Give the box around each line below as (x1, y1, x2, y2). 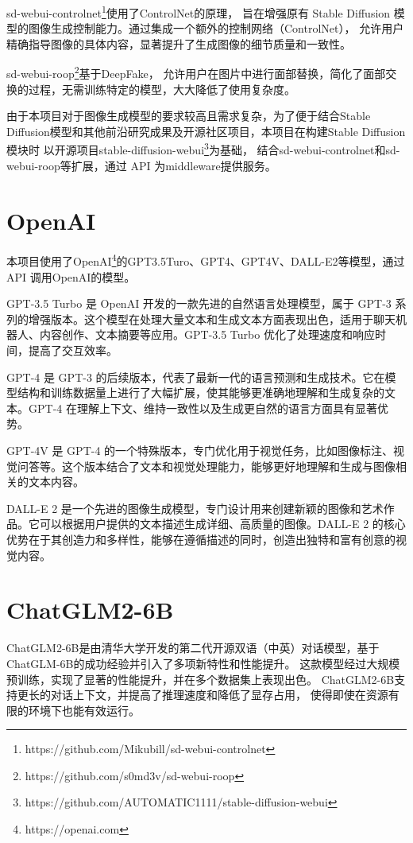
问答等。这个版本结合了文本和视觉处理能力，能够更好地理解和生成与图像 (17, 457, 396, 474)
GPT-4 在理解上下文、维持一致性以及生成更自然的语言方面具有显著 (28, 399, 377, 416)
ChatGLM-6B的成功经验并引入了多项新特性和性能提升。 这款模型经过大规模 (6, 655, 400, 671)
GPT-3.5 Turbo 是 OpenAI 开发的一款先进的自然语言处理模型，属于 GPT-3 (6, 295, 392, 312)
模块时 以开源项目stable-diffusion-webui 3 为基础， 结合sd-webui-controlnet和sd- (6, 139, 400, 158)
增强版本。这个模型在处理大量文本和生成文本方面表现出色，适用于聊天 (28, 310, 396, 327)
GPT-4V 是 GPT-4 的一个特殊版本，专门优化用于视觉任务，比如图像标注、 (6, 442, 394, 459)
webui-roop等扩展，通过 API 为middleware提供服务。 (6, 157, 276, 173)
